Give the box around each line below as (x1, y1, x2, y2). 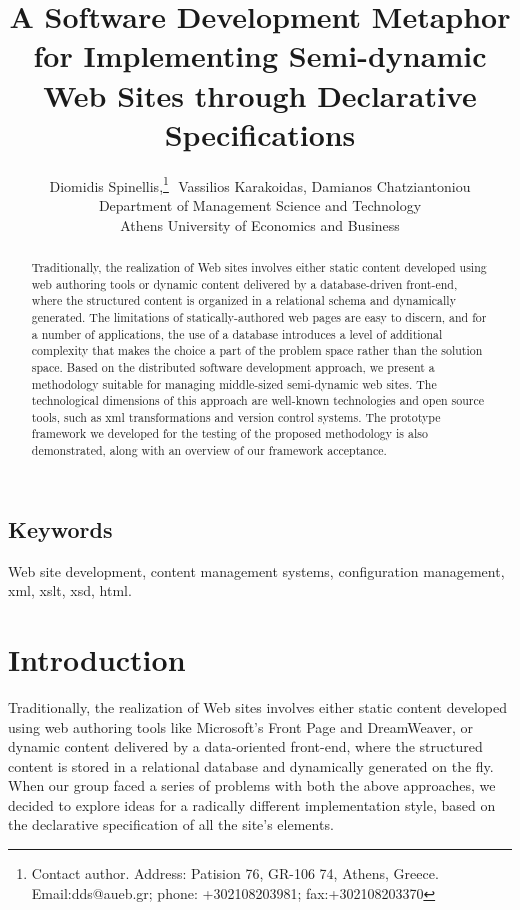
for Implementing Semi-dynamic (33, 35, 487, 76)
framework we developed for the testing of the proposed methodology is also (31, 425, 428, 442)
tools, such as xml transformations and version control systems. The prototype (31, 408, 441, 425)
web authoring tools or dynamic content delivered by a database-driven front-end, (31, 275, 458, 292)
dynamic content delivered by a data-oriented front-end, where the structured (8, 736, 483, 757)
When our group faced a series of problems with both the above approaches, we (8, 775, 496, 796)
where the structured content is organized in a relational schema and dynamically (31, 292, 456, 309)
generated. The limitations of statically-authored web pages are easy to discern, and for (31, 308, 487, 325)
